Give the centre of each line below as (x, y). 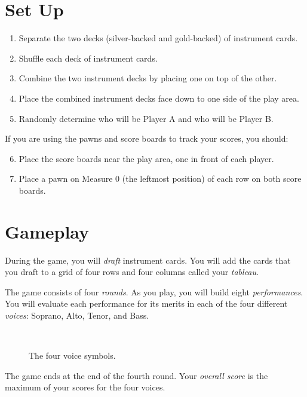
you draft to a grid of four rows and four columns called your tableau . (132, 272)
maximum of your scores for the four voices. (85, 387)
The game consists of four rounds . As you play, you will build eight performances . (154, 291)
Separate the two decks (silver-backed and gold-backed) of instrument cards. (158, 38)
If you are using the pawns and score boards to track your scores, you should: (147, 138)
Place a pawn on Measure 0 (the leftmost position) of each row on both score (160, 178)
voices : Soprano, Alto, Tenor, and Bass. (77, 315)
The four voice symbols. (72, 355)
